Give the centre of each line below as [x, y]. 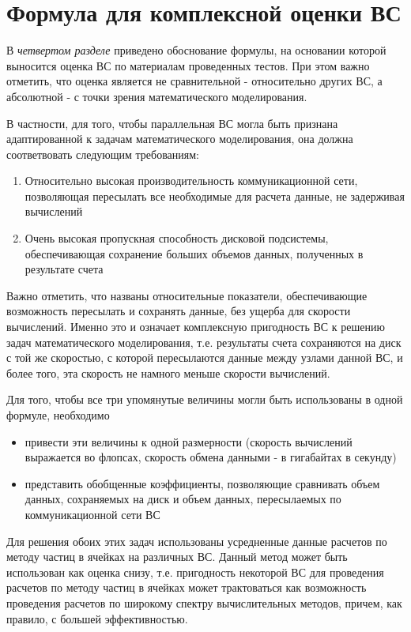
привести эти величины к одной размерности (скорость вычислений [189, 441]
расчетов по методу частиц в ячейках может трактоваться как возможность [187, 587]
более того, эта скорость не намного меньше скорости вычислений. [168, 372]
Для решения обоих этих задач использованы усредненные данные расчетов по [197, 541]
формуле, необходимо [58, 415]
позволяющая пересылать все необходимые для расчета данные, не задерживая [215, 196]
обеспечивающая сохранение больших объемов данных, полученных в [194, 253]
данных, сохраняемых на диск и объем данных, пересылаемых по [183, 499]
